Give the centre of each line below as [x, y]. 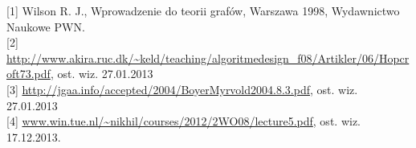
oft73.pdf [29, 74]
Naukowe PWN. [46, 26]
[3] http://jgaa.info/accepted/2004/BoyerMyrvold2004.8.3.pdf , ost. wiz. [182, 89]
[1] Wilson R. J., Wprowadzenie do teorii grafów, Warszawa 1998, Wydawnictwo [203, 10]
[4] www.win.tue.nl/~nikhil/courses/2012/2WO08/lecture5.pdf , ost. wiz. [184, 121]
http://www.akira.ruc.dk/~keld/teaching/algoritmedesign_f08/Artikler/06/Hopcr [208, 58]
